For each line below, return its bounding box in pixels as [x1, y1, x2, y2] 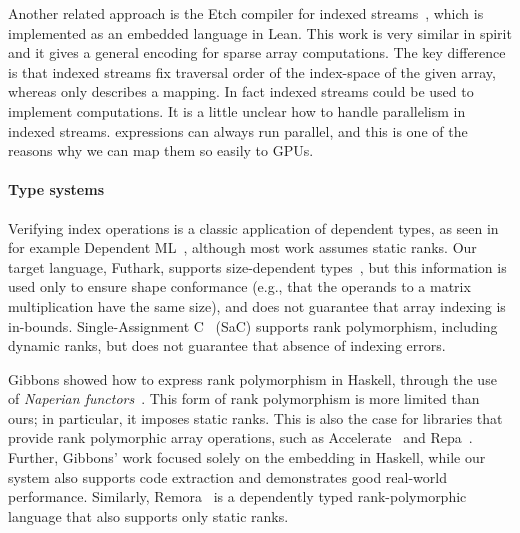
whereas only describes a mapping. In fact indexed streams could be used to [8, 81, 474, 102]
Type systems [8, 179, 104, 200]
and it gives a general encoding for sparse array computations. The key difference [8, 42, 506, 63]
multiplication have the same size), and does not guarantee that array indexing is [8, 295, 506, 316]
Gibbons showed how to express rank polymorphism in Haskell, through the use [8, 368, 497, 389]
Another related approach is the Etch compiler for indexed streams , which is [8, 3, 484, 23]
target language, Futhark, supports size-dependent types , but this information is [8, 256, 507, 277]
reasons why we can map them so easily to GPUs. [8, 140, 314, 161]
